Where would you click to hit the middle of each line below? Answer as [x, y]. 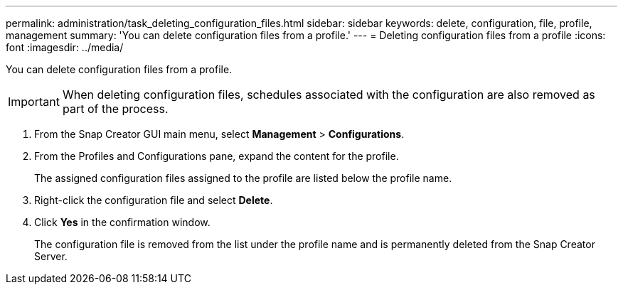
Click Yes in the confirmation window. [122, 222]
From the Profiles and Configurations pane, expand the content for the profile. [217, 156]
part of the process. [115, 109]
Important [34, 102]
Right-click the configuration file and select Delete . [154, 200]
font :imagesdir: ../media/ [65, 47]
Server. [51, 256]
